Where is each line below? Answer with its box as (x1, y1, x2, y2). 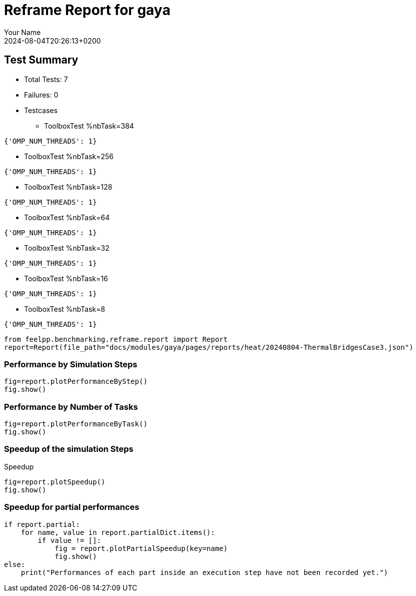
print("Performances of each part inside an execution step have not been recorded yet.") (21, 568, 388, 576)
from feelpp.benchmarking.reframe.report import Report (4, 335, 228, 343)
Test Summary (4, 54, 79, 67)
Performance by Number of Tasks (4, 401, 138, 412)
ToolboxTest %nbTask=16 (24, 274, 108, 283)
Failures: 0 (24, 90, 59, 99)
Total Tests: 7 (24, 75, 68, 84)
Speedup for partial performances (4, 502, 140, 512)
